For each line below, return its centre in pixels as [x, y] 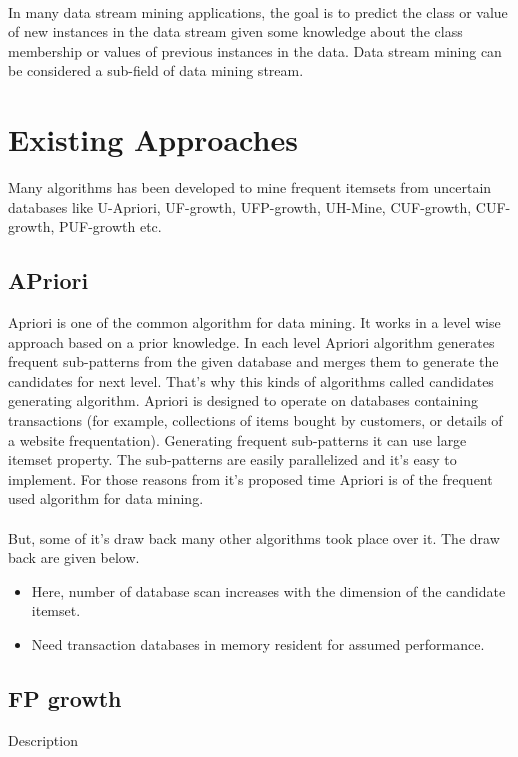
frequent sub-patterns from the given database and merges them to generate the [253, 361]
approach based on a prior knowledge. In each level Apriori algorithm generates [251, 341]
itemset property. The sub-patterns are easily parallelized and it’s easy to [232, 459]
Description [43, 739]
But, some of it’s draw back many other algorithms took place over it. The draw [254, 537]
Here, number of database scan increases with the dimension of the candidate [268, 590]
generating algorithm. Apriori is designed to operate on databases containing [243, 400]
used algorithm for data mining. [106, 498]
